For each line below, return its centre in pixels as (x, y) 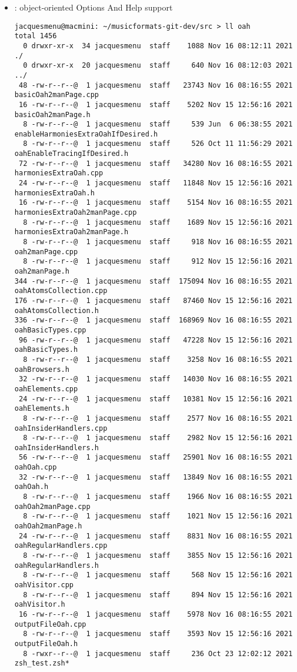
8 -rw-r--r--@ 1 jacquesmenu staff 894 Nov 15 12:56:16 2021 (158, 595)
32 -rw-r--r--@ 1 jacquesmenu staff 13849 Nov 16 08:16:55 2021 (156, 477)
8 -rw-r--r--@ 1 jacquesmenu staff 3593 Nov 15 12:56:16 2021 (158, 634)
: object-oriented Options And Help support (94, 7)
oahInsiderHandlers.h (56, 448)
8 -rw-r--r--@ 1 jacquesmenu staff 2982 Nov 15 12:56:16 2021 (158, 438)
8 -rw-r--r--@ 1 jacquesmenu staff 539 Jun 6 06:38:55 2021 (158, 124)
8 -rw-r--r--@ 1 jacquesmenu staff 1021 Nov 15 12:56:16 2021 (158, 516)
